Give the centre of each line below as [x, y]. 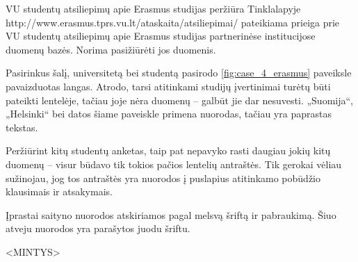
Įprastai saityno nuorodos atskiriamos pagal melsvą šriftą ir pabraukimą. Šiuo [171, 214]
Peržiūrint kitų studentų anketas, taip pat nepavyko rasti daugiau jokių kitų [168, 150]
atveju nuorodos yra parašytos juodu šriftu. [98, 228]
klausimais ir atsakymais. [59, 191]
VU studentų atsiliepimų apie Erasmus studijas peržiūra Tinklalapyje [153, 8]
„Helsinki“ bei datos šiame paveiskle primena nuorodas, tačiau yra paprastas [169, 114]
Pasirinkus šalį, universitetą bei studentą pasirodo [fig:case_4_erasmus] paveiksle [179, 73]
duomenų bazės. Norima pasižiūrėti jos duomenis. [111, 49]
